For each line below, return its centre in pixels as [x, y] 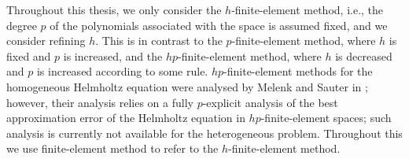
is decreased [364, 55]
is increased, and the [113, 55]
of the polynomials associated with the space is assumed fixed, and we [219, 25]
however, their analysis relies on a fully [100, 102]
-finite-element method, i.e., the [308, 9]
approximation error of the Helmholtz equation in [126, 118]
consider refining [46, 41]
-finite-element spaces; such [326, 118]
